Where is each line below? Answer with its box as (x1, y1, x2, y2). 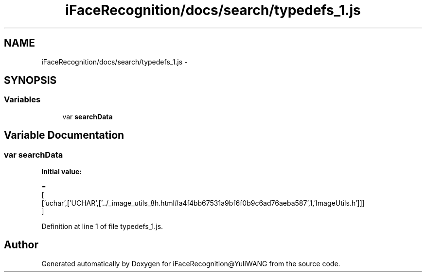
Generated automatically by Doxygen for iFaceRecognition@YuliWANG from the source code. (41, 259, 340, 268)
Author (4, 239, 38, 251)
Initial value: (41, 167, 82, 176)
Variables (4, 95, 41, 105)
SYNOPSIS (4, 74, 57, 87)
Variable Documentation (4, 129, 124, 142)
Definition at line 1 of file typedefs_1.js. (41, 222, 163, 231)
